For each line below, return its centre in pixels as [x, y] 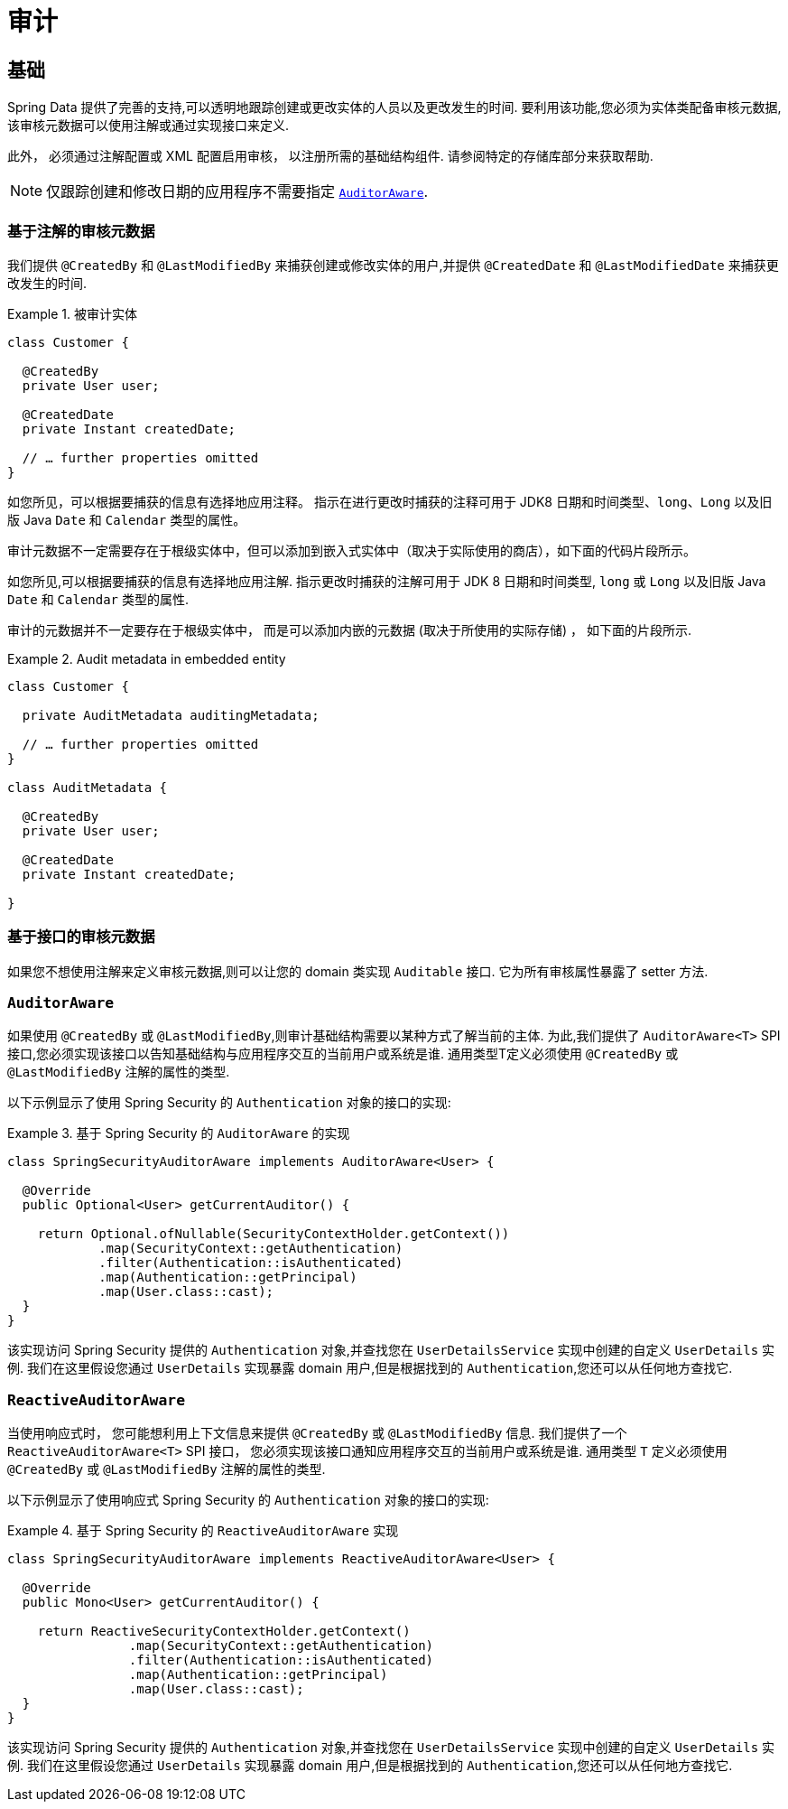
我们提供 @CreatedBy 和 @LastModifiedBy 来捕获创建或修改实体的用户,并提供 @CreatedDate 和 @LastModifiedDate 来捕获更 [393, 265]
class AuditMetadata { [88, 787]
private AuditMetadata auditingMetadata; [171, 715]
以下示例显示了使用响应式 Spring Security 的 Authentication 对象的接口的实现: [248, 1500]
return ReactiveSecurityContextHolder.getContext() [224, 1632]
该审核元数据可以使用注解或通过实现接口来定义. [148, 126]
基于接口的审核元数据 [81, 937]
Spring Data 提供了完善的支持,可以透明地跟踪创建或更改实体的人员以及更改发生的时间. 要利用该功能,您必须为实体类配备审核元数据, [394, 107]
